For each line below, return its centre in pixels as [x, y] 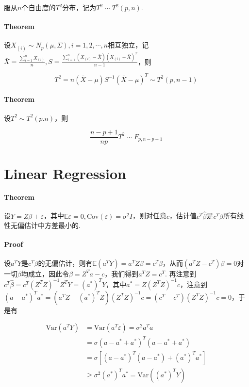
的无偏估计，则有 [65, 263]
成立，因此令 [48, 273]
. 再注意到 [181, 273]
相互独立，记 [128, 45]
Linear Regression [65, 173]
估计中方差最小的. [52, 225]
